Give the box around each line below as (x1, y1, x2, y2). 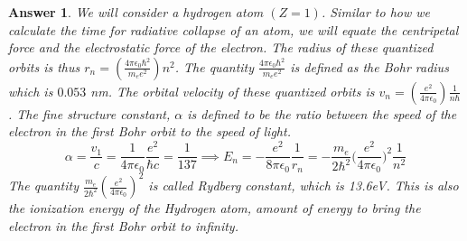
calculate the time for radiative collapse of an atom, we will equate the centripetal (8, 20, 459, 39)
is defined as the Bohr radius (290, 57, 449, 76)
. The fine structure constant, (8, 104, 171, 123)
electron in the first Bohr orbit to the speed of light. (8, 122, 291, 141)
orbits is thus (8, 57, 80, 76)
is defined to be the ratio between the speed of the (187, 104, 457, 123)
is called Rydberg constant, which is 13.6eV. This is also (148, 176, 459, 195)
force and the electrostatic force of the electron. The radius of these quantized (8, 38, 434, 57)
